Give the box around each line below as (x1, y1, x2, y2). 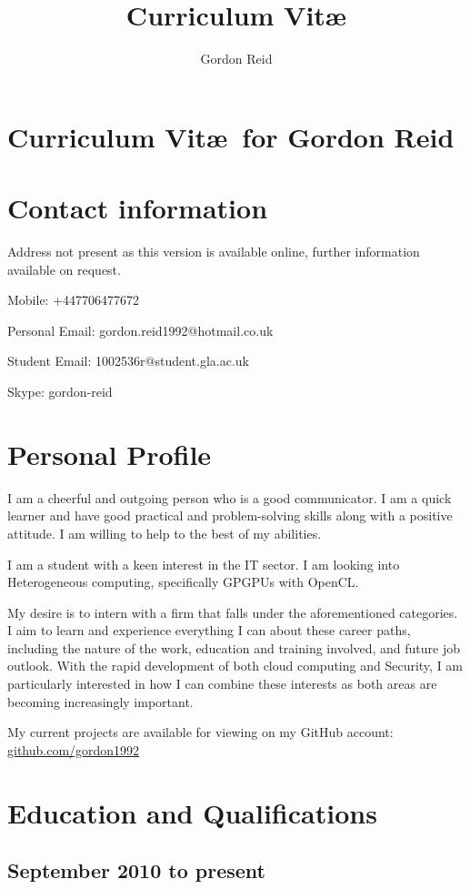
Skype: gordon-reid (7, 382, 113, 400)
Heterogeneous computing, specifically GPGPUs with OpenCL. (7, 572, 359, 591)
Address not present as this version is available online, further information (7, 242, 420, 261)
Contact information (7, 189, 268, 227)
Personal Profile (7, 435, 212, 472)
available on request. (7, 259, 121, 278)
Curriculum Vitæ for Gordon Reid (7, 117, 455, 155)
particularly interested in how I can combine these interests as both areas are (7, 674, 437, 693)
